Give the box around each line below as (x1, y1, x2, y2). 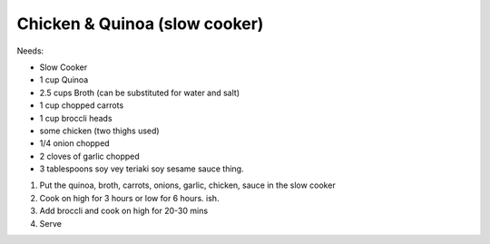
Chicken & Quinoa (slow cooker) (16, 14, 264, 34)
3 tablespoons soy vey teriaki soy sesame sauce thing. (39, 163, 244, 174)
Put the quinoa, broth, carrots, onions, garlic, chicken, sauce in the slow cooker (39, 180, 336, 190)
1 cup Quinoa (39, 74, 89, 85)
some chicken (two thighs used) (39, 125, 160, 136)
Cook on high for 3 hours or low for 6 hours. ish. (39, 192, 220, 203)
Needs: (16, 45, 44, 56)
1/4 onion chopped (39, 138, 110, 149)
